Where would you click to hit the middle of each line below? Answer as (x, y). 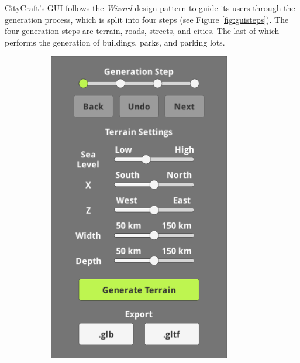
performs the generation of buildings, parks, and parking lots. (115, 42)
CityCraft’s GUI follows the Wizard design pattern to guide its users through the (150, 8)
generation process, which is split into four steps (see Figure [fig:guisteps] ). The (147, 19)
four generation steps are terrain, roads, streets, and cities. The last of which (142, 31)
